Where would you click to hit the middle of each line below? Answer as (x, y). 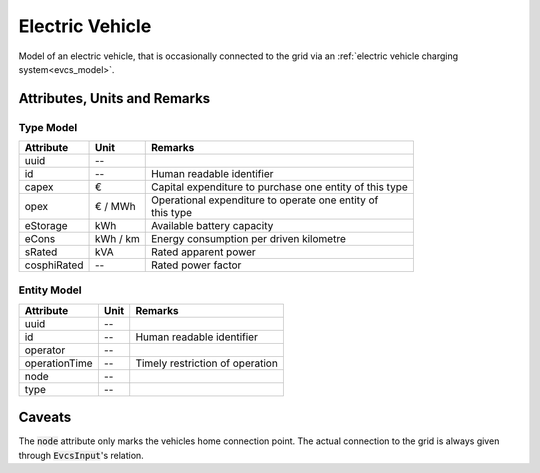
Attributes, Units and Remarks (114, 98)
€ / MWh (115, 207)
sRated (41, 252)
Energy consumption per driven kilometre (248, 239)
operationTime (59, 363)
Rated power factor (196, 265)
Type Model (48, 127)
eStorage (46, 226)
